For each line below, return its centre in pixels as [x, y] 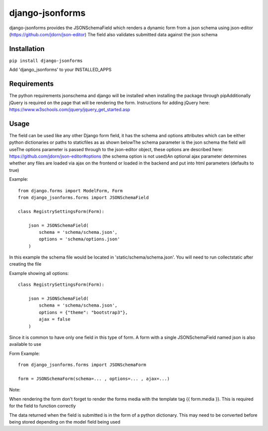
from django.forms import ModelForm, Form [70, 190]
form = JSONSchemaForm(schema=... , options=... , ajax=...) [94, 378]
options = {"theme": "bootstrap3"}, [84, 312]
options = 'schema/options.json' [79, 239]
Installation [27, 49]
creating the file [25, 264]
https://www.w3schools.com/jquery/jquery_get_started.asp [70, 109]
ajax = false [55, 319]
